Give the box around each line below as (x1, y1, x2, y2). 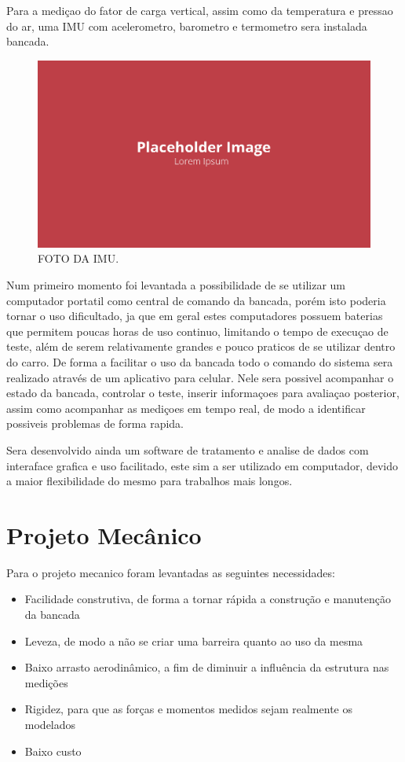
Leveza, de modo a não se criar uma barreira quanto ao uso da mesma (24, 632, 363, 649)
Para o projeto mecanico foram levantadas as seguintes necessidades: (6, 564, 335, 580)
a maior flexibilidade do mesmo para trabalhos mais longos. (6, 473, 293, 489)
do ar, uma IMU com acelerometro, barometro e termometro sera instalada (6, 17, 367, 34)
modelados (24, 716, 76, 733)
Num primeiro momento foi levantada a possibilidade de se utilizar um (6, 277, 346, 293)
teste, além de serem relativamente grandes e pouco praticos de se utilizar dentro (6, 338, 396, 355)
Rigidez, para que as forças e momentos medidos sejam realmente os (24, 701, 352, 717)
